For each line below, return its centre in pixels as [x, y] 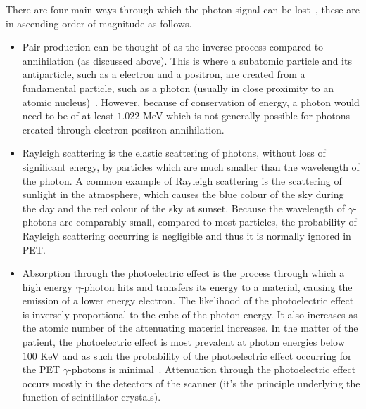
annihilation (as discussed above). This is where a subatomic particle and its [187, 60]
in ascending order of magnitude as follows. [99, 23]
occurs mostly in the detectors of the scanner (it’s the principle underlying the [191, 383]
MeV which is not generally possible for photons [247, 116]
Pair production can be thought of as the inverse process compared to [173, 47]
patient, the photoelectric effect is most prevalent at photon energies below [183, 342]
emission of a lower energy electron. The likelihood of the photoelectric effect [188, 300]
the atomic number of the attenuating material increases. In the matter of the [190, 328]
